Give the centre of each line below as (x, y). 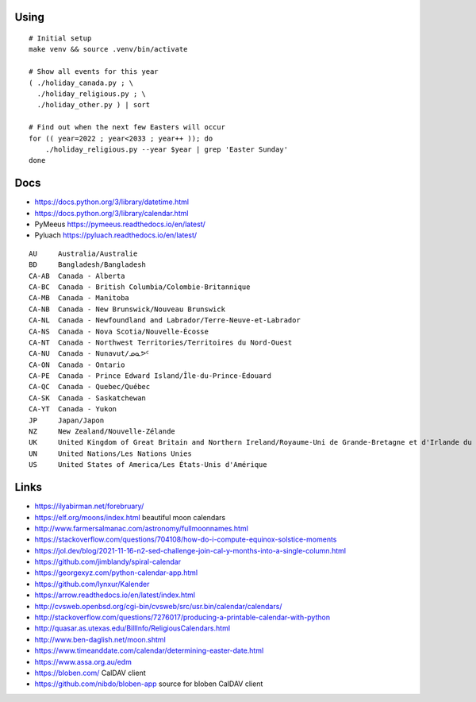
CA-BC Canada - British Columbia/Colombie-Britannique (140, 287)
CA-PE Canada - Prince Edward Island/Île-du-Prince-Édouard (150, 376)
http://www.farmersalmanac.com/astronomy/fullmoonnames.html (142, 528)
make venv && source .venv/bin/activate (108, 49)
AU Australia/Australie (83, 253)
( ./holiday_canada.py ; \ (81, 83)
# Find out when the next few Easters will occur (127, 127)
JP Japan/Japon (67, 420)
